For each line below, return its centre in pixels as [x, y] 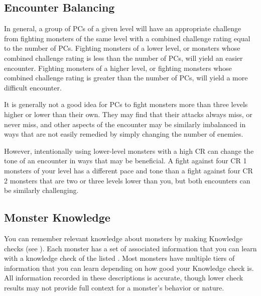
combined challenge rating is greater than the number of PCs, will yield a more [126, 78]
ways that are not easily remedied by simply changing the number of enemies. [124, 134]
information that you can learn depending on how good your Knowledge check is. [129, 268]
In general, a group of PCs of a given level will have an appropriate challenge [123, 28]
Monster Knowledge [57, 217]
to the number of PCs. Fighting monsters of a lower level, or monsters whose [122, 48]
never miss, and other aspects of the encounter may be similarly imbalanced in [125, 124]
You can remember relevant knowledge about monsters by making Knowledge [123, 238]
